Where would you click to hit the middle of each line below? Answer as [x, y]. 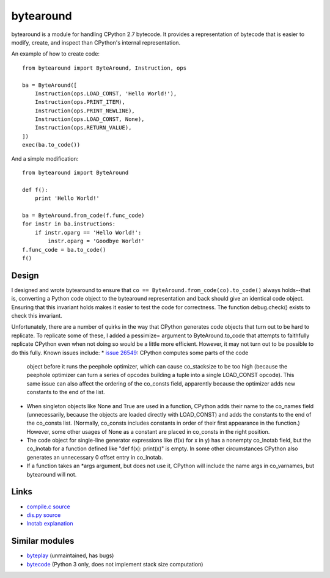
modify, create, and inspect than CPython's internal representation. [96, 42]
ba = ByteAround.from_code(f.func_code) [83, 215]
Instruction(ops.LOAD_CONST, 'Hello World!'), [106, 93]
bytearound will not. [52, 474]
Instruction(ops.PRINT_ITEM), [80, 102]
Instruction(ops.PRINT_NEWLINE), [85, 111]
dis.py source [44, 515]
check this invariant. [37, 316]
